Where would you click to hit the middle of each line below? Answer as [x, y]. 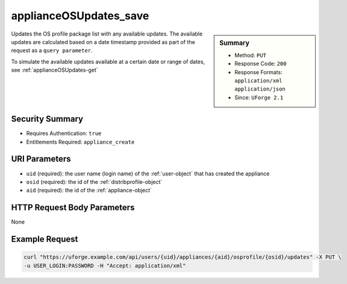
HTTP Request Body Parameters [73, 208]
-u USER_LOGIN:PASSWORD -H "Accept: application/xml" [105, 266]
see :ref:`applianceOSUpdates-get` [55, 70]
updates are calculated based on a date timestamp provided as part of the [103, 42]
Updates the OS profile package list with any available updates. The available [107, 34]
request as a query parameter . [52, 51]
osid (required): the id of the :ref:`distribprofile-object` [94, 181]
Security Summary [47, 119]
